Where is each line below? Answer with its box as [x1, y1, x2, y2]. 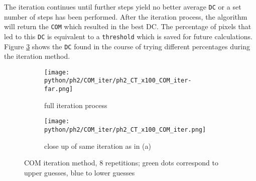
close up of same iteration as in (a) [44, 140, 151, 151]
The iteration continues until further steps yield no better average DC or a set [4, 2, 241, 12]
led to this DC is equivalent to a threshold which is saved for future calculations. [4, 31, 252, 41]
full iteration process [44, 100, 107, 110]
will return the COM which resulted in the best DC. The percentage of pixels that [4, 21, 251, 32]
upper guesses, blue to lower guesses [24, 167, 135, 177]
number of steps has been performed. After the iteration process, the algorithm [4, 11, 247, 22]
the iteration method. [4, 51, 70, 61]
